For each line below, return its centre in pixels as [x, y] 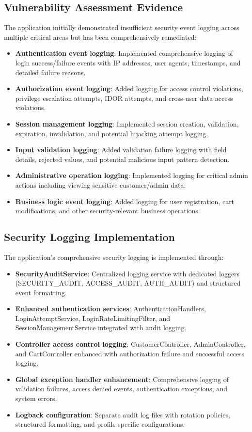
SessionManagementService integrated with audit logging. [101, 328]
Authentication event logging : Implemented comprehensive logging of [124, 53]
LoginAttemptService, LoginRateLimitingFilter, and [93, 318]
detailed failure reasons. [50, 72]
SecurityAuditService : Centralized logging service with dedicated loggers [127, 273]
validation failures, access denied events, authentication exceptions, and [121, 389]
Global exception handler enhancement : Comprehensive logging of [122, 379]
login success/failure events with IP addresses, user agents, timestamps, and [128, 62]
